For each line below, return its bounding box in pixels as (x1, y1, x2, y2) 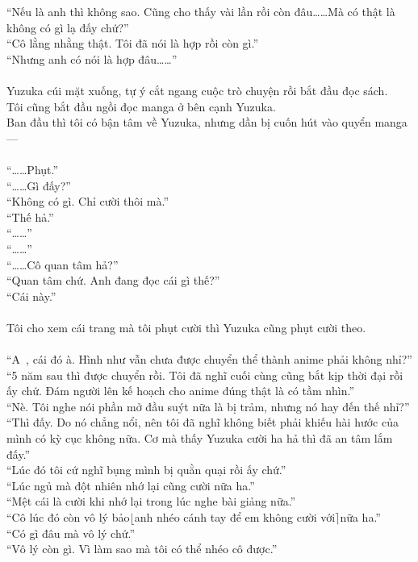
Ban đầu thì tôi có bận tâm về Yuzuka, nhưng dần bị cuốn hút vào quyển (6, 114, 371, 131)
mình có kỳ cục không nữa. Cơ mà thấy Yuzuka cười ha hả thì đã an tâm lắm (6, 430, 393, 447)
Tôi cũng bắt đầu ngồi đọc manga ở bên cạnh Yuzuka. (6, 98, 276, 114)
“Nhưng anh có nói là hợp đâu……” (6, 50, 178, 67)
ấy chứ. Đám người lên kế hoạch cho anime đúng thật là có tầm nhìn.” (6, 382, 355, 399)
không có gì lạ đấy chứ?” (6, 19, 129, 35)
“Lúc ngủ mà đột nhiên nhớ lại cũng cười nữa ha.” (6, 477, 255, 493)
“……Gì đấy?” (6, 177, 71, 194)
